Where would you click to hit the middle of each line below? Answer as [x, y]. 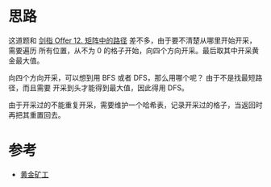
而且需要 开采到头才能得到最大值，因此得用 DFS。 [106, 87]
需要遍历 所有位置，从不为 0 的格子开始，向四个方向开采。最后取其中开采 [130, 50]
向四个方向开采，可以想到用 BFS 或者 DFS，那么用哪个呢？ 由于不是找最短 [132, 77]
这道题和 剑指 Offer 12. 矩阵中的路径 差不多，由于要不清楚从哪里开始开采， [132, 40]
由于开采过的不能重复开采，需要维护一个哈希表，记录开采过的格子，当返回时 [135, 105]
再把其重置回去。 [37, 114]
